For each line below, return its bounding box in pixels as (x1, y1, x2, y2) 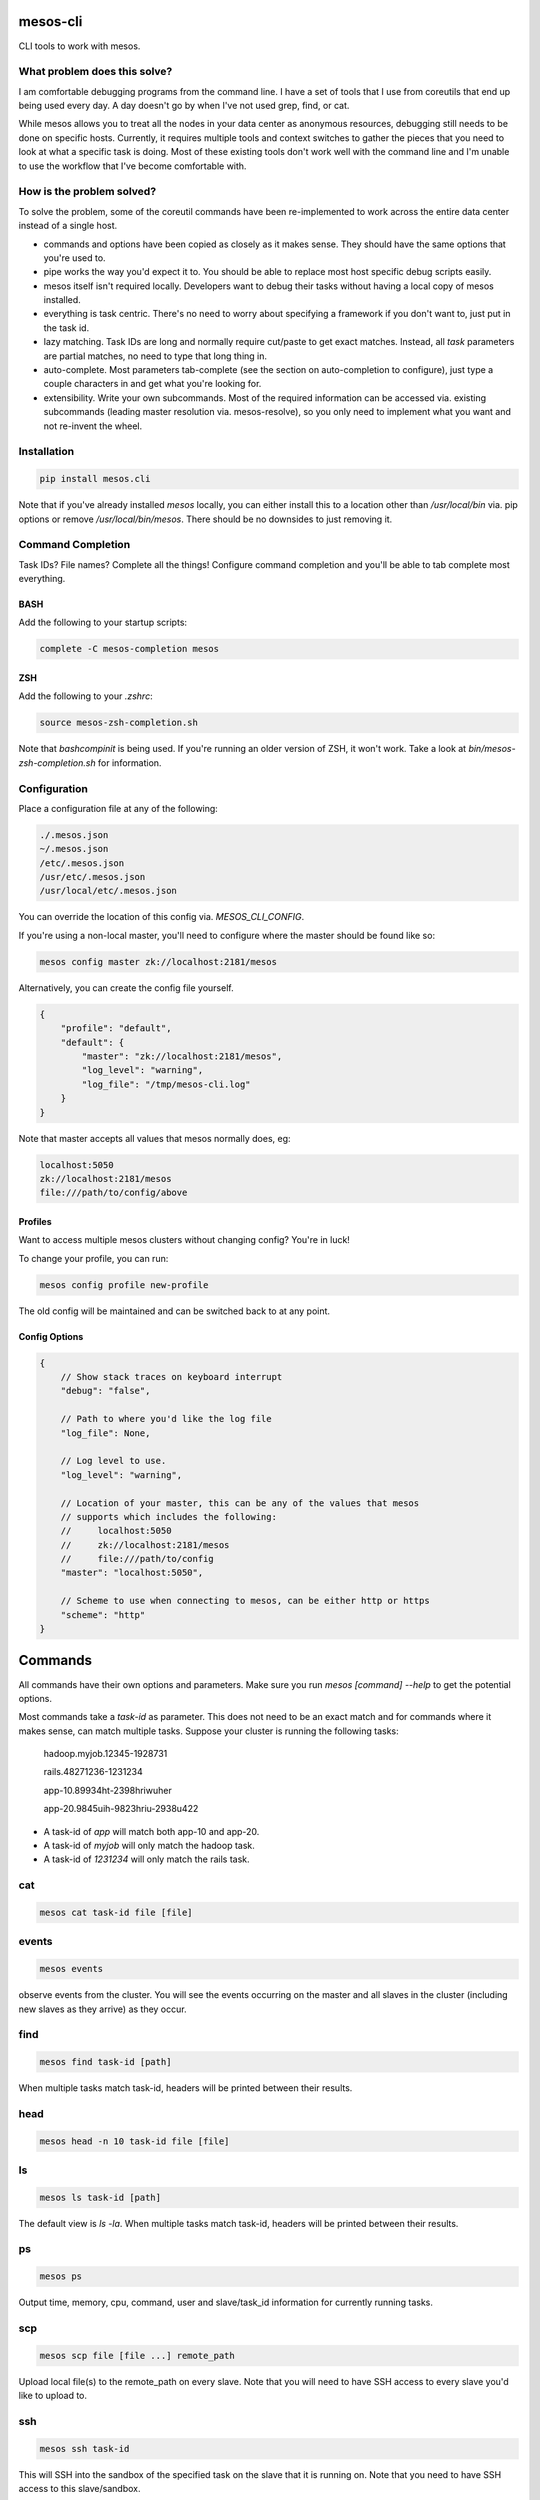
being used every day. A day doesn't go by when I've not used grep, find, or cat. (18, 100, 350, 112)
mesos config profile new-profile (39, 1279, 209, 1290)
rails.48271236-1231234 (43, 1766, 144, 1778)
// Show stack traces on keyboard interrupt (60, 1371, 283, 1382)
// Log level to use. (60, 1455, 167, 1467)
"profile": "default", (60, 1023, 172, 1034)
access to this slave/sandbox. (18, 2483, 141, 2495)
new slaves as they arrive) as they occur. (18, 2003, 187, 2015)
